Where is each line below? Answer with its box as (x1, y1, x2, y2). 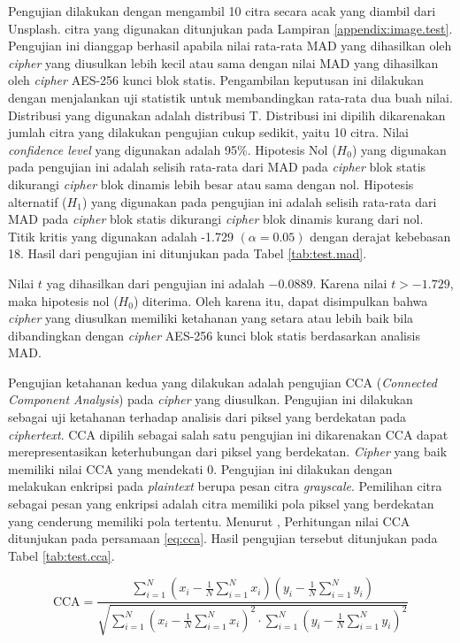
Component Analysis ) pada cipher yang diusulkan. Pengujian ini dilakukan (8, 390, 413, 409)
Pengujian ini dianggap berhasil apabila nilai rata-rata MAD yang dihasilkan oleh (8, 36, 452, 55)
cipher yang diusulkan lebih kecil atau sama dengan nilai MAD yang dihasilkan (8, 53, 439, 72)
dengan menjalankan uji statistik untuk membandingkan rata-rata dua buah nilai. (8, 88, 453, 106)
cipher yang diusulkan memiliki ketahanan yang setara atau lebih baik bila (8, 309, 414, 327)
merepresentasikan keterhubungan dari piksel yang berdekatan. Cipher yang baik (8, 442, 448, 461)
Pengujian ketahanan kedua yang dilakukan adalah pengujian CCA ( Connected (8, 372, 437, 391)
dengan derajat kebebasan (310, 226, 451, 245)
